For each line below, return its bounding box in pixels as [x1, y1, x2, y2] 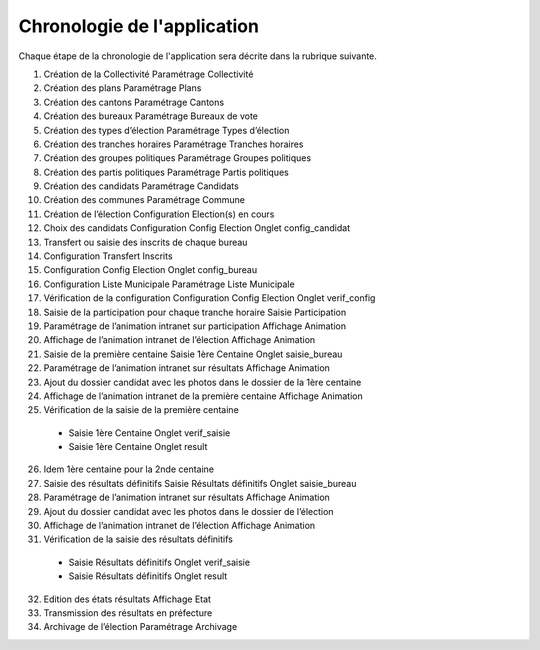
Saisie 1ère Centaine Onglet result [68, 441, 208, 453]
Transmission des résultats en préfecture [43, 607, 213, 619]
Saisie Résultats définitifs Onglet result [68, 570, 228, 582]
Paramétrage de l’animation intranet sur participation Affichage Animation [43, 320, 347, 332]
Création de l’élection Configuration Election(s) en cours [43, 208, 275, 220]
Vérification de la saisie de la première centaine [43, 404, 239, 416]
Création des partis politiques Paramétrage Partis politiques [43, 166, 289, 178]
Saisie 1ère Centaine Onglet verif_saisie [68, 426, 231, 439]
